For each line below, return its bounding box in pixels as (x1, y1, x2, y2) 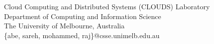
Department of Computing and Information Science (4, 11, 161, 21)
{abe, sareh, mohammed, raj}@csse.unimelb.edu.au (4, 30, 160, 40)
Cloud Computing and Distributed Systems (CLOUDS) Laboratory (4, 1, 210, 11)
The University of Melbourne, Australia (4, 21, 125, 31)
